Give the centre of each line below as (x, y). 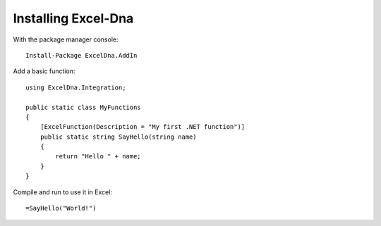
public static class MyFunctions (83, 107)
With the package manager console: (66, 39)
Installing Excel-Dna (73, 18)
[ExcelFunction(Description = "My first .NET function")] (143, 127)
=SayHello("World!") (61, 208)
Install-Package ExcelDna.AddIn (81, 55)
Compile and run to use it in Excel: (63, 192)
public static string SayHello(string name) (118, 137)
